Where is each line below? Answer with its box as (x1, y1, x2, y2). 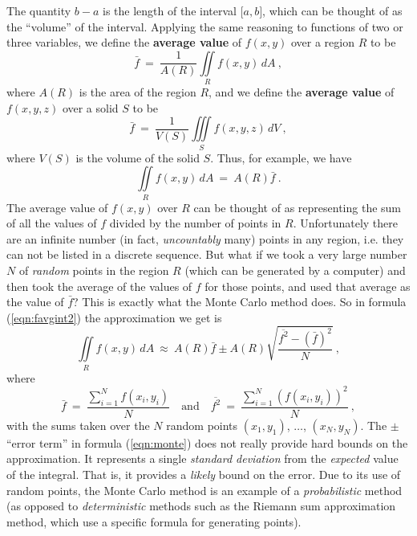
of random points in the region (18, 261, 169, 278)
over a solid (62, 99, 119, 116)
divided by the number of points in (109, 215, 281, 231)
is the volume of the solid (75, 149, 200, 166)
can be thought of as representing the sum (193, 198, 402, 215)
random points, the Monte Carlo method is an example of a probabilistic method (6, 481, 403, 498)
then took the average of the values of (6, 277, 192, 294)
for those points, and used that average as (204, 277, 411, 294)
